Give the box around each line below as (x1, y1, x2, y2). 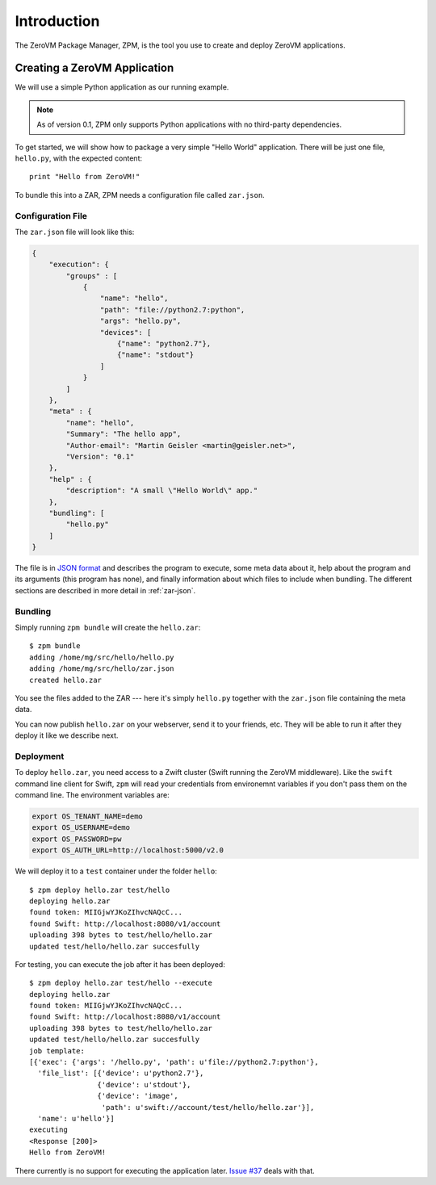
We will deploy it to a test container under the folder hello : (15, 866, 217, 876)
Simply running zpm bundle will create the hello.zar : (15, 622, 201, 632)
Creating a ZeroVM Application (15, 61, 174, 75)
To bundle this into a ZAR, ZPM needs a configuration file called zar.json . (15, 190, 266, 199)
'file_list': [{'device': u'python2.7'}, (37, 1069, 204, 1078)
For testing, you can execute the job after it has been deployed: (15, 959, 225, 969)
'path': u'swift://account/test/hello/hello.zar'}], (101, 1103, 315, 1112)
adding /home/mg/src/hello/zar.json (29, 664, 174, 673)
